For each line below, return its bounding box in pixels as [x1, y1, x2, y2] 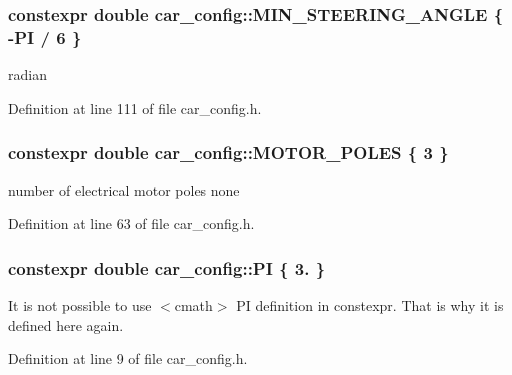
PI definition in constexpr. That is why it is [236, 294, 504, 315]
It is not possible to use [8, 294, 152, 315]
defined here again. [8, 314, 124, 335]
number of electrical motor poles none [8, 179, 240, 200]
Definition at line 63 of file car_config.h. [8, 213, 255, 234]
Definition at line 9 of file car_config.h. [8, 348, 248, 369]
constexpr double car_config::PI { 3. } [8, 255, 326, 280]
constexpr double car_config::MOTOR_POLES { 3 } [8, 140, 449, 165]
